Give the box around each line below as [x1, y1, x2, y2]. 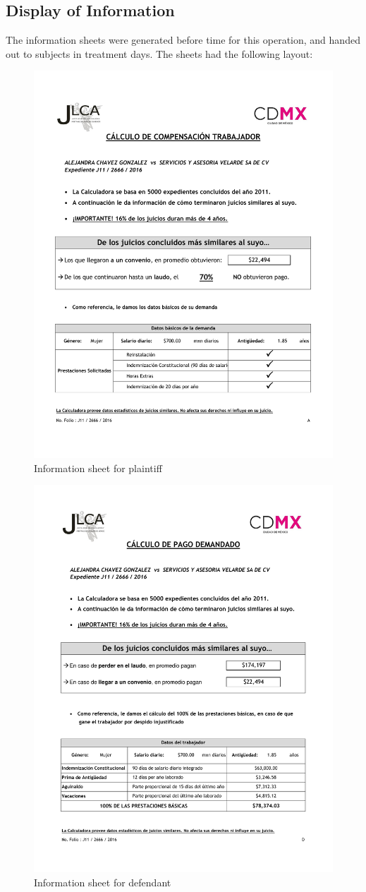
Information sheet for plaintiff [34, 460, 162, 475]
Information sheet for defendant [34, 874, 171, 889]
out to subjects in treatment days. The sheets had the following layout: [6, 46, 313, 61]
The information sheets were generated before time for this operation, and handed [6, 32, 360, 47]
